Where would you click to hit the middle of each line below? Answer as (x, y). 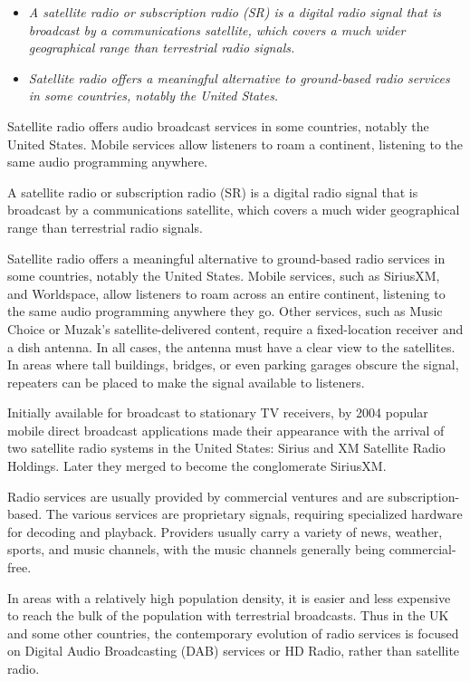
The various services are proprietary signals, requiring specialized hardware (254, 514)
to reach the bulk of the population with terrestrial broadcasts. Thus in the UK (228, 615)
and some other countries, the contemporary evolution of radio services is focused (233, 633)
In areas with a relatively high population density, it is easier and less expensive (229, 597)
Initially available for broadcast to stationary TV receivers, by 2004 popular (218, 412)
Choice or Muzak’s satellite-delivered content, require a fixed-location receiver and (235, 328)
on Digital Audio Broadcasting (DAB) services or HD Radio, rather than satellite (234, 651)
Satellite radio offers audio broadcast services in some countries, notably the (218, 125)
